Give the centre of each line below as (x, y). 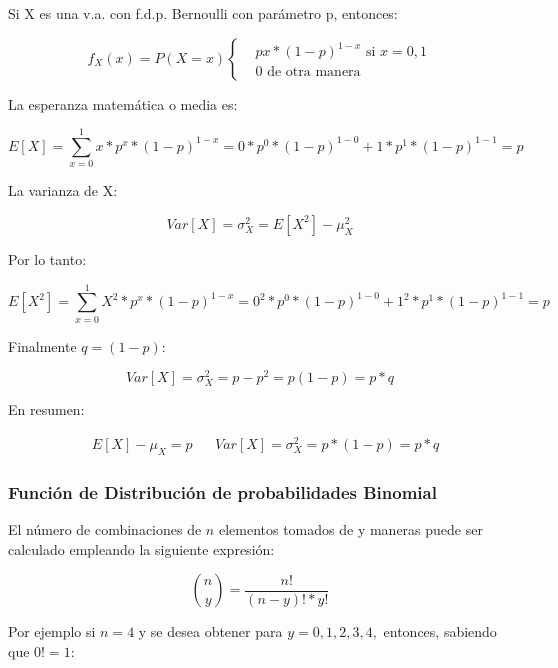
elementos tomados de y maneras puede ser (350, 529)
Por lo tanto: (47, 258)
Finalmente (42, 345)
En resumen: (46, 409)
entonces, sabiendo (440, 631)
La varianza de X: (63, 190)
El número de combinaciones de (105, 529)
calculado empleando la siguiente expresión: (141, 548)
